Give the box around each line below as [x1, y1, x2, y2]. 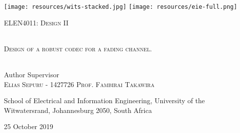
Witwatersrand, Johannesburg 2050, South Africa [4, 105, 152, 115]
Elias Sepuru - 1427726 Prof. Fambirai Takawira [4, 79, 154, 89]
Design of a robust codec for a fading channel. [4, 43, 152, 53]
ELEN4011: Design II [4, 17, 69, 27]
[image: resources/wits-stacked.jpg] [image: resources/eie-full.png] [4, 3, 238, 10]
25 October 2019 [4, 121, 53, 132]
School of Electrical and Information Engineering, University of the [4, 95, 205, 106]
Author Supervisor [4, 69, 60, 80]
